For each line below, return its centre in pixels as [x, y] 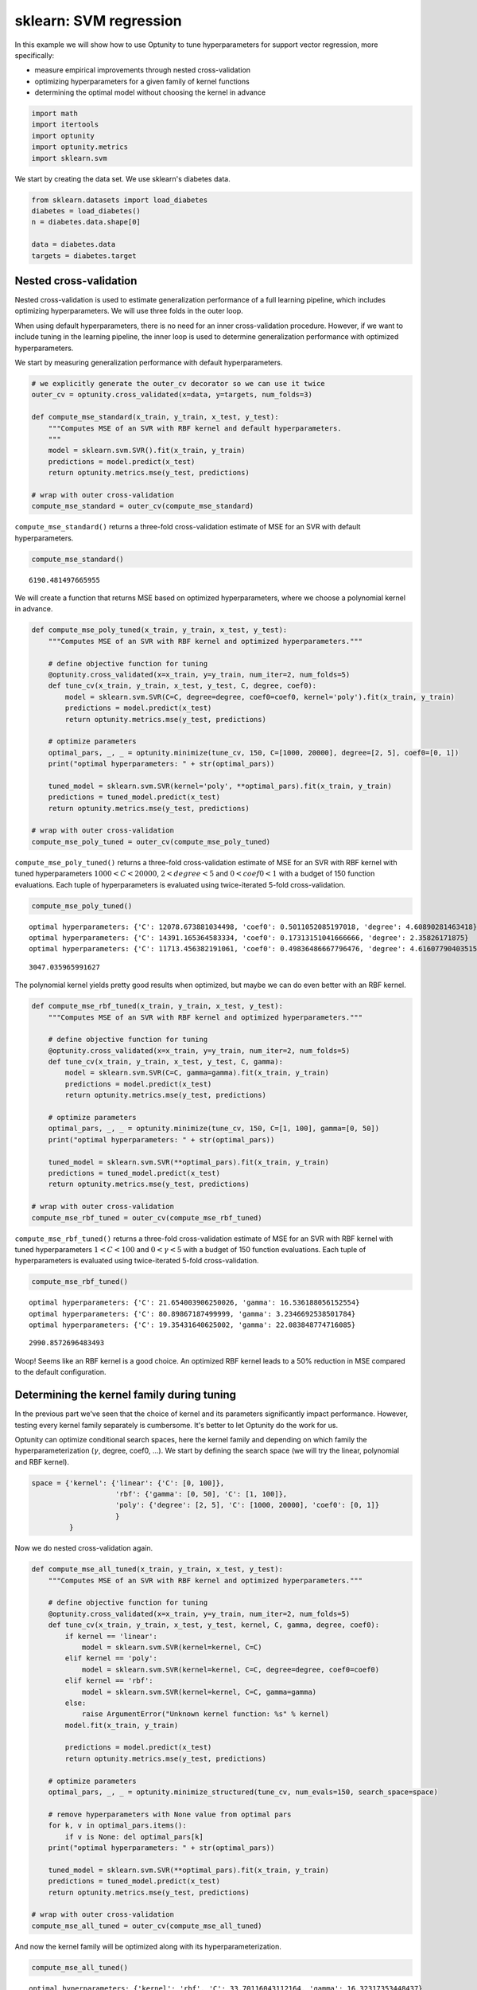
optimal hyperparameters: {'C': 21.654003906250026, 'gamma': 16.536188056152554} [194, 1303]
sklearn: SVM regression [98, 21]
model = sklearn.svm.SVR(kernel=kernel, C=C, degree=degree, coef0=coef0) [231, 1669]
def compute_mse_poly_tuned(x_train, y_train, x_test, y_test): [159, 630]
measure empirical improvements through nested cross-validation [142, 70]
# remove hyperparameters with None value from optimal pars [170, 1814]
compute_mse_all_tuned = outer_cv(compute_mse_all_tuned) [147, 1926]
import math [55, 114]
